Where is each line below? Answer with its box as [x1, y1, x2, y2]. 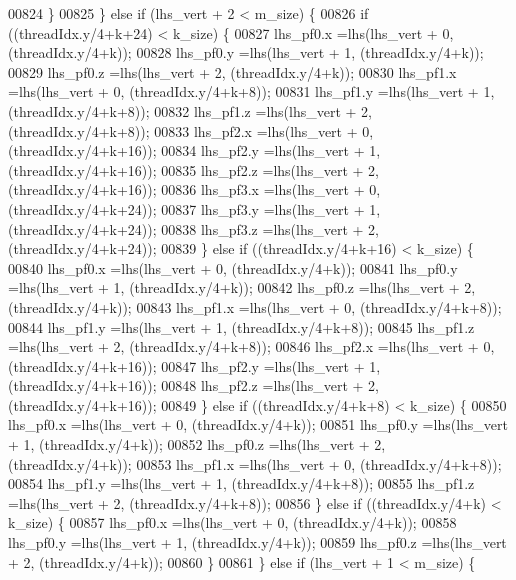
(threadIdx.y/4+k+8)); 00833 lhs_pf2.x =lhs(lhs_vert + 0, [8, 120, 374, 141]
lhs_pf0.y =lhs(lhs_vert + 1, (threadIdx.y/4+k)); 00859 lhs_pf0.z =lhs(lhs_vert [8, 532, 507, 553]
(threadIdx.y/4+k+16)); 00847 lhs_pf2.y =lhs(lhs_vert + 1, [8, 355, 381, 376]
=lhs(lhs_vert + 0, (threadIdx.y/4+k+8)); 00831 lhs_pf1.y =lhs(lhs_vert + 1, [8, 81, 495, 102]
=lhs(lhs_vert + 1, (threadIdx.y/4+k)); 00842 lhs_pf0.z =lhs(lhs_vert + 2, [8, 277, 476, 298]
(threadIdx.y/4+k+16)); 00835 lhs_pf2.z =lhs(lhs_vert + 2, [8, 159, 379, 180]
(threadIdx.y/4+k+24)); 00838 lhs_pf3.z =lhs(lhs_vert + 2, [8, 218, 379, 239]
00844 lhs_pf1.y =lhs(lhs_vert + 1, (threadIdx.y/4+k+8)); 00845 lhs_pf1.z [8, 316, 475, 337]
